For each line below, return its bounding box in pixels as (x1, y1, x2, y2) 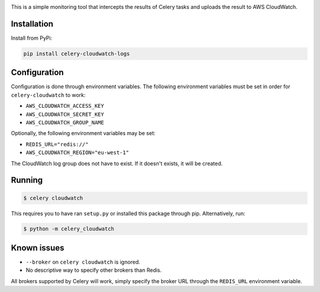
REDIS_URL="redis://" (25, 141, 89, 147)
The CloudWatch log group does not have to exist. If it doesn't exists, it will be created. (11, 160, 223, 167)
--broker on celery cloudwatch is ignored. (25, 258, 140, 265)
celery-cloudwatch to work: (11, 91, 86, 98)
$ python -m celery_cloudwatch (23, 226, 115, 232)
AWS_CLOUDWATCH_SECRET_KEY (25, 111, 104, 118)
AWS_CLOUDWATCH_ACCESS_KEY (25, 102, 104, 110)
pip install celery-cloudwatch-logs (23, 50, 130, 57)
